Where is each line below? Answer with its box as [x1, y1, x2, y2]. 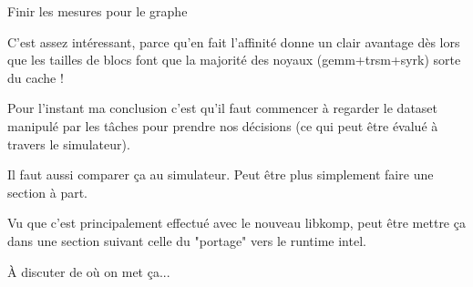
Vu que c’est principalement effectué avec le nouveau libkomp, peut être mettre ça [7, 213, 466, 232]
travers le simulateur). [7, 134, 130, 153]
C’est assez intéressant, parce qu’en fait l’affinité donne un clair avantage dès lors [7, 32, 460, 51]
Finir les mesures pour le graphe [7, 2, 188, 20]
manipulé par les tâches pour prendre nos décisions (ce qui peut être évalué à [7, 116, 438, 135]
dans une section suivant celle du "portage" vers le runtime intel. [7, 231, 366, 250]
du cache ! [7, 67, 64, 87]
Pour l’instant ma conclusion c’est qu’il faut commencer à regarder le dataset [7, 98, 438, 118]
